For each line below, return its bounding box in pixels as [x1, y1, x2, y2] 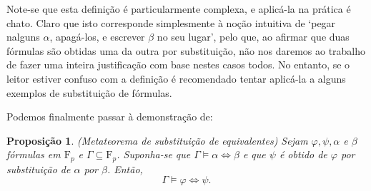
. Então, [107, 161, 143, 176]
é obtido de [279, 147, 327, 162]
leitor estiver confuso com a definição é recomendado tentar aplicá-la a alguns [6, 71, 346, 86]
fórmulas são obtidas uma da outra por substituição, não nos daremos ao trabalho [6, 43, 366, 58]
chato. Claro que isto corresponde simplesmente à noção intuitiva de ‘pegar [6, 15, 336, 30]
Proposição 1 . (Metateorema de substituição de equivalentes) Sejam [6, 133, 308, 148]
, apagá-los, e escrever [49, 29, 145, 44]
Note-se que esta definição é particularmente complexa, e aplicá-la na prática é [6, 1, 351, 16]
